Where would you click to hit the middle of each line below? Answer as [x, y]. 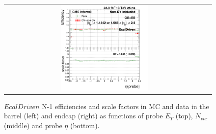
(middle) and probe [33, 125]
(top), [184, 116]
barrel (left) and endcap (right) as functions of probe [83, 116]
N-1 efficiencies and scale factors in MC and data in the [125, 106]
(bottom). [85, 125]
